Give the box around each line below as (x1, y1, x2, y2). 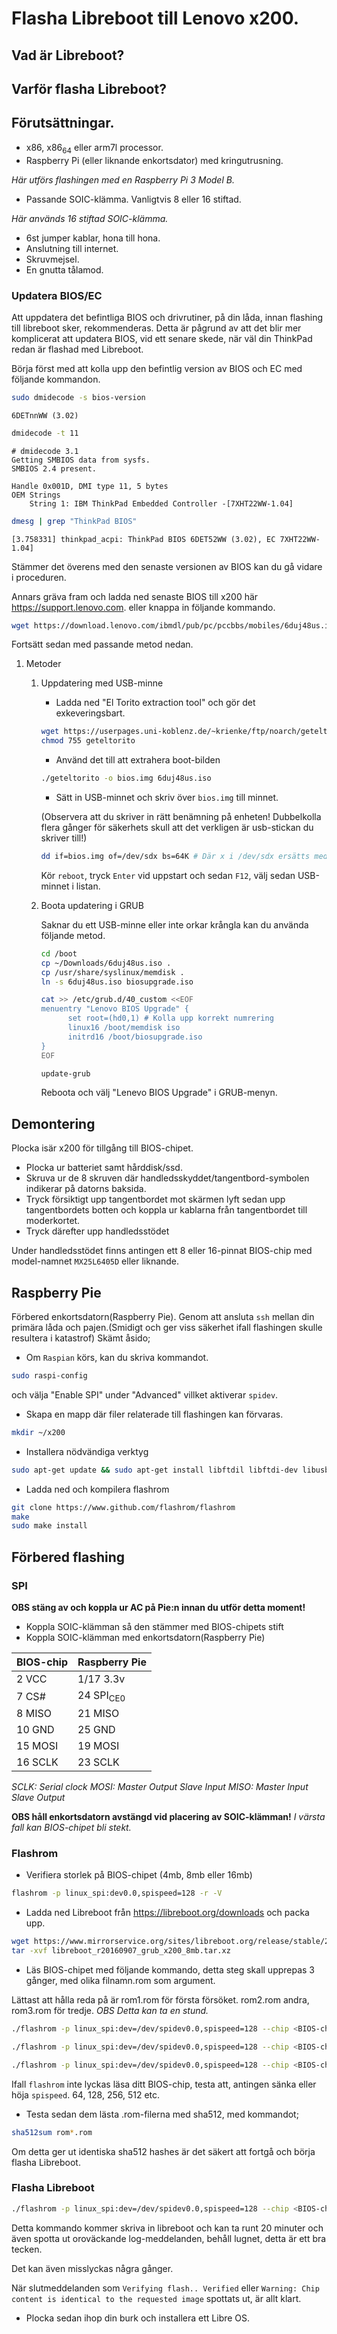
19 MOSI (77, 1739, 120, 1753)
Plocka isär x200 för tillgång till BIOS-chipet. (11, 1142, 194, 1154)
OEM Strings (11, 490, 61, 500)
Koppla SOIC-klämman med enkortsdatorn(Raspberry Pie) (25, 1631, 266, 1643)
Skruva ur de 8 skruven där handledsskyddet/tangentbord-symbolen (25, 1172, 310, 1184)
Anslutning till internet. (25, 242, 119, 254)
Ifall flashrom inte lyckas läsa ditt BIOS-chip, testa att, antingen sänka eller (11, 2078, 317, 2090)
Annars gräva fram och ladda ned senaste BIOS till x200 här (11, 590, 259, 602)
